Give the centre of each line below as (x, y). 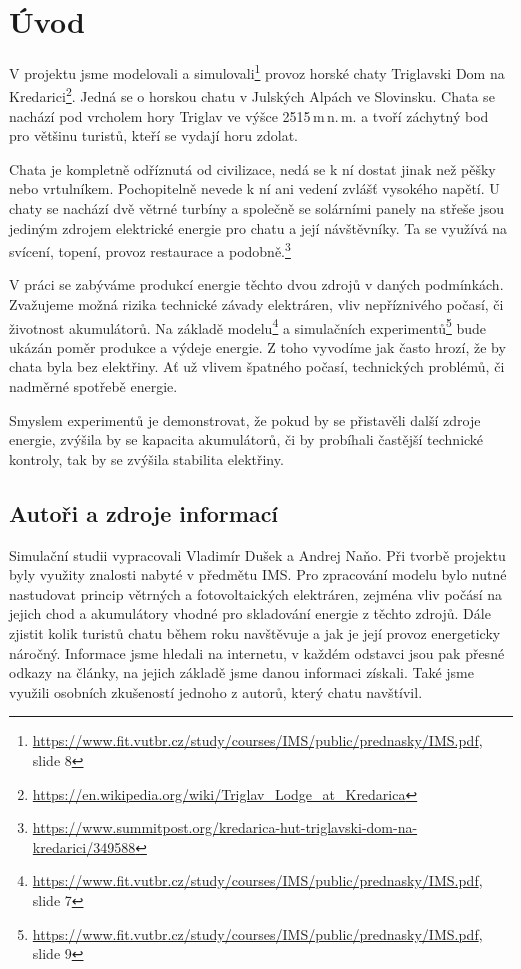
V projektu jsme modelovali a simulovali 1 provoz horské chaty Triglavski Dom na (257, 71)
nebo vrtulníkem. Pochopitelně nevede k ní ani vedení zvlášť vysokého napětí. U (254, 188)
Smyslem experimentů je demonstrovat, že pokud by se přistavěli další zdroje (245, 419)
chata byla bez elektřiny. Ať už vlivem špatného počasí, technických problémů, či (257, 366)
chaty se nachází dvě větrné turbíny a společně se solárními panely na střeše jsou (256, 208)
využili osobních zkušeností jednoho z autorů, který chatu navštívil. (216, 691)
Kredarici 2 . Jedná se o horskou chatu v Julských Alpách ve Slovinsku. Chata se (252, 95)
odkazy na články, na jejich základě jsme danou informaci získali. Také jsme (241, 672)
